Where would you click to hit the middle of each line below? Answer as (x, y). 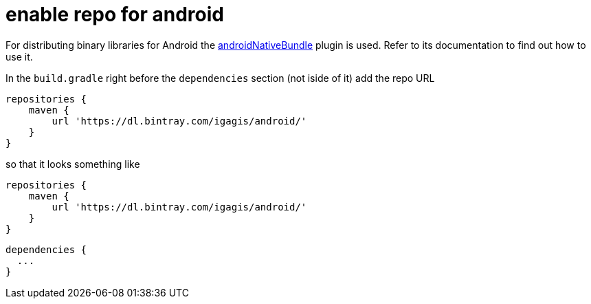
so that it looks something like (73, 164)
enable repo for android (115, 14)
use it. (19, 56)
